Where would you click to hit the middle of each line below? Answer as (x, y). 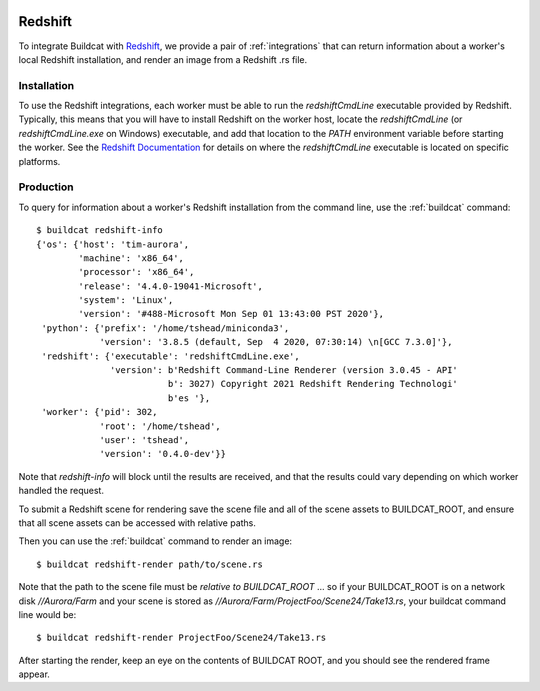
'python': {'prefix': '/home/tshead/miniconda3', (165, 328)
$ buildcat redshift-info (100, 230)
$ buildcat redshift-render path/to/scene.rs (150, 564)
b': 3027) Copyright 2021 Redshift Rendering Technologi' (313, 384)
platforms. (39, 161)
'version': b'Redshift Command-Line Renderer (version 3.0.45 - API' (284, 370)
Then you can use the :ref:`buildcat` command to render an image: (155, 541)
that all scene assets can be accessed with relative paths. (137, 522)
